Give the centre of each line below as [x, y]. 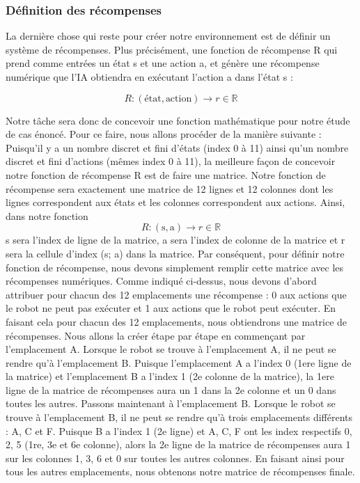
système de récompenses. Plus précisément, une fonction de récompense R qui [172, 49]
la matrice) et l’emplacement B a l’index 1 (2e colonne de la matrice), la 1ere [170, 376]
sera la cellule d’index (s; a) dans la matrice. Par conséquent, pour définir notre [175, 253]
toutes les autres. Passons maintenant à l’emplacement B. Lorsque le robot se [171, 403]
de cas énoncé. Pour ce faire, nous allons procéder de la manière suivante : [164, 134]
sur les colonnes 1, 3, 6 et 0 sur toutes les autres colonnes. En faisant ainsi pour [175, 458]
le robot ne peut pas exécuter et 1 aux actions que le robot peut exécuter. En [171, 308]
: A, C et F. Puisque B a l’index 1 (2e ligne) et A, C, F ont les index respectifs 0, [179, 430]
